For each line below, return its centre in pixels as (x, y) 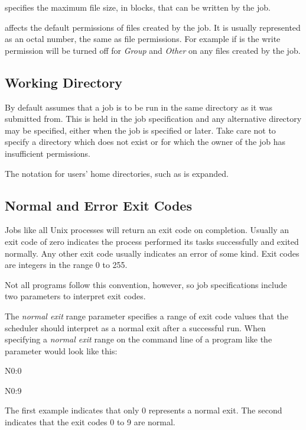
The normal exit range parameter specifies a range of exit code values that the (147, 316)
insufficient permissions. (48, 153)
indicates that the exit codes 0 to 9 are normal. (90, 422)
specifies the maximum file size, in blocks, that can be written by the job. (138, 7)
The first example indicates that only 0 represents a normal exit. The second (144, 410)
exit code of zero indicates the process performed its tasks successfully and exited (152, 241)
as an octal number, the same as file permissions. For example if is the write (143, 39)
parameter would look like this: (61, 350)
